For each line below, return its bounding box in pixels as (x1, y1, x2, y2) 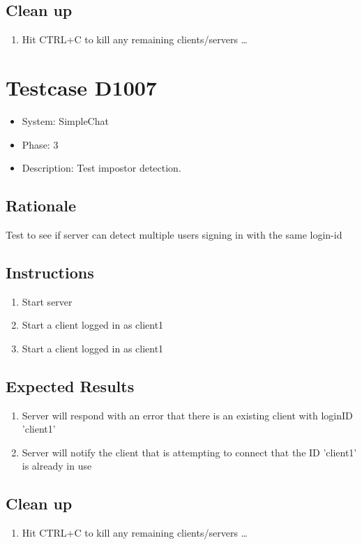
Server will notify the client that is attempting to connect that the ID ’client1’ (22, 445, 357, 459)
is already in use (22, 458, 92, 473)
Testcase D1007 (6, 73, 157, 101)
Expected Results (6, 375, 135, 396)
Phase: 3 (22, 137, 59, 151)
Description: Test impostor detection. (22, 160, 181, 175)
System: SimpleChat (22, 113, 109, 128)
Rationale (6, 195, 76, 216)
